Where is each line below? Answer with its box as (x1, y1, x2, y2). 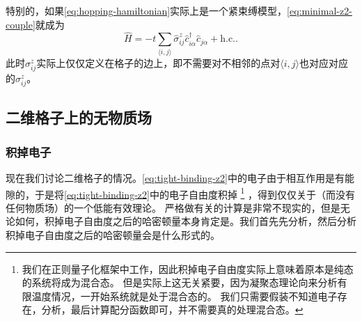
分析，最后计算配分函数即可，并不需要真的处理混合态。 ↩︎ (41, 302, 304, 317)
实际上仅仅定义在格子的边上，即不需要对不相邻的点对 (36, 55, 281, 70)
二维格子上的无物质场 (6, 107, 152, 128)
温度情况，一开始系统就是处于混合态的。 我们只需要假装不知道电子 (31, 288, 338, 303)
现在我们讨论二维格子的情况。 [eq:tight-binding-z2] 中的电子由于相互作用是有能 (6, 171, 354, 185)
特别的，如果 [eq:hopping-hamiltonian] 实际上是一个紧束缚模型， (6, 3, 288, 17)
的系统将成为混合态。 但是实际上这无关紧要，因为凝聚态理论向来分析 (22, 275, 338, 290)
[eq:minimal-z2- (287, 3, 352, 17)
